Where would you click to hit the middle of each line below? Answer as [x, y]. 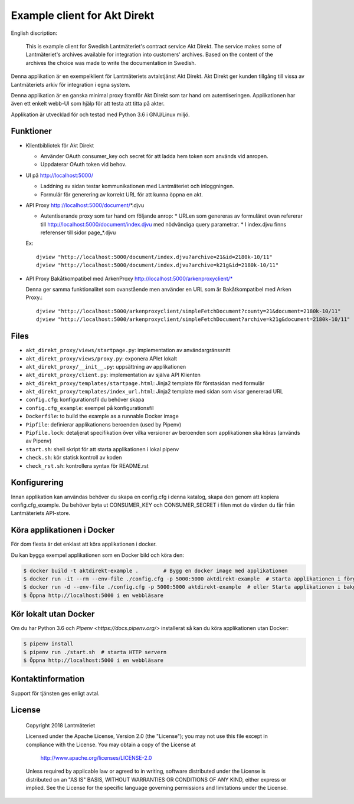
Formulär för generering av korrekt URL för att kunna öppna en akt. [122, 194]
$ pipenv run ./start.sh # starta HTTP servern [95, 652]
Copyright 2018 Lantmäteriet [60, 725]
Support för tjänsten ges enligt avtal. [55, 693]
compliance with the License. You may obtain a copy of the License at [111, 744]
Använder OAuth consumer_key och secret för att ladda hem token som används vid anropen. [154, 156]
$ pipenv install [48, 644]
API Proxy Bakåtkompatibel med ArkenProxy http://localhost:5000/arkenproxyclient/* [129, 278]
